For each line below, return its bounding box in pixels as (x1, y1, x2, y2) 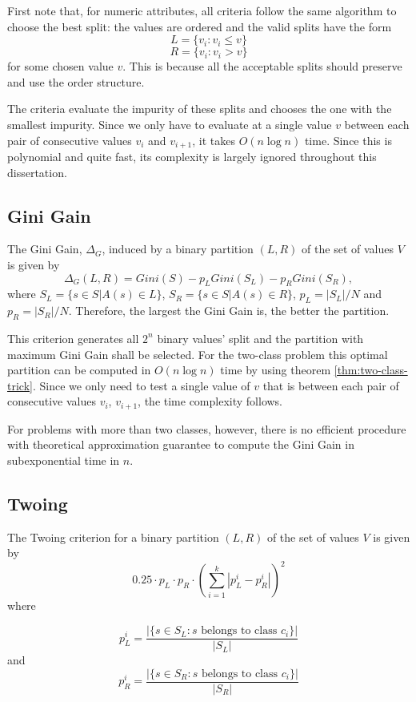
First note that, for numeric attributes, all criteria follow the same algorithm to (7, 2, 397, 18)
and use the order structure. (7, 73, 145, 90)
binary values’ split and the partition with (157, 329, 364, 346)
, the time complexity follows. (138, 393, 283, 409)
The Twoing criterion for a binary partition (7, 528, 219, 545)
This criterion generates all (7, 329, 139, 346)
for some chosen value (7, 58, 114, 75)
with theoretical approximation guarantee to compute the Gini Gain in (7, 436, 354, 453)
